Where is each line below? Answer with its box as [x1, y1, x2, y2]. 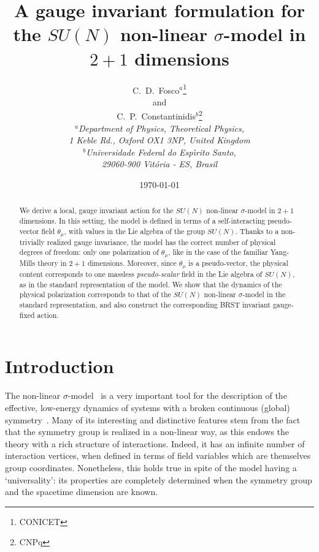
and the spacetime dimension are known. [5, 485, 158, 498]
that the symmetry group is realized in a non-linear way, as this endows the [5, 425, 289, 438]
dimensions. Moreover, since [87, 258, 177, 268]
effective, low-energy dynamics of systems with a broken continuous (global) [5, 401, 290, 414]
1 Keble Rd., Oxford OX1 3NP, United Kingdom [69, 134, 250, 146]
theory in [37, 258, 67, 268]
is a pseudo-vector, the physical [188, 258, 288, 268]
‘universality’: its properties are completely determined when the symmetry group [5, 473, 312, 486]
